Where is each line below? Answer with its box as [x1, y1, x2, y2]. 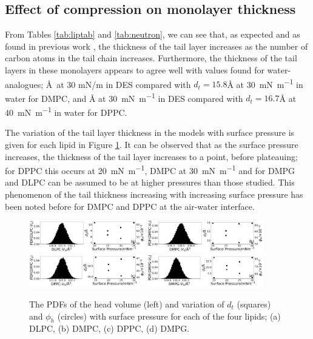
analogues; [5, 78, 44, 90]
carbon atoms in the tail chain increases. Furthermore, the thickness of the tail [5, 52, 297, 64]
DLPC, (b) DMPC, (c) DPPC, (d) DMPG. [29, 322, 190, 335]
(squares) [237, 298, 271, 310]
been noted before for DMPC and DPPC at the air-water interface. [5, 200, 255, 212]
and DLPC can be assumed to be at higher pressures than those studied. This [5, 176, 295, 189]
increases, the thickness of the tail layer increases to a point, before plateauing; [5, 150, 298, 163]
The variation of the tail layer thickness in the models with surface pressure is [5, 126, 295, 139]
